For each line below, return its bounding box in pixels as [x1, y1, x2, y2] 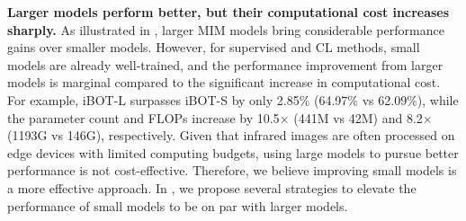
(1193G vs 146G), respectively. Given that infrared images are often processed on [7, 126, 455, 145]
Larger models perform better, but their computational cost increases [7, 3, 450, 21]
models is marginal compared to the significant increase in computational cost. [7, 73, 441, 92]
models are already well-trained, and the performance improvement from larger [7, 55, 444, 74]
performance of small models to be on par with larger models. [7, 196, 348, 215]
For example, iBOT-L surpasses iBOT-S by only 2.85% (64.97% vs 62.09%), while [7, 90, 459, 109]
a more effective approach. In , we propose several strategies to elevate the [7, 178, 417, 197]
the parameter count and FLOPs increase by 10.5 [7, 108, 280, 127]
